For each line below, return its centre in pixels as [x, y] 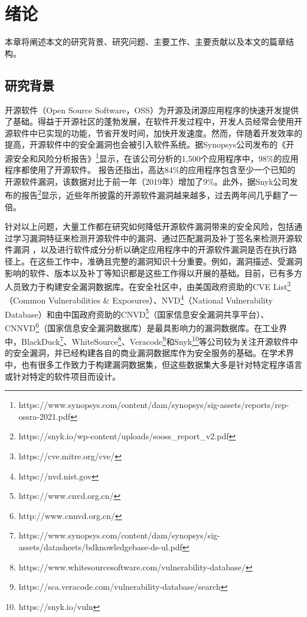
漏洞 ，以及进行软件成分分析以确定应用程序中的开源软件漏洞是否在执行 [151, 249]
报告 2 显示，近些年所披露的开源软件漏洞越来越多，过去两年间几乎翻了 [155, 194]
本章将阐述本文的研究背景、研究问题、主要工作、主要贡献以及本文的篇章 [145, 42]
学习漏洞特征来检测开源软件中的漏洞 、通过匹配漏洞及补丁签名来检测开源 [153, 238]
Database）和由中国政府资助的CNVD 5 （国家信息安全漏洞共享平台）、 [137, 313]
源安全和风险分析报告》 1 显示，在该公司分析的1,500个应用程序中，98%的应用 [152, 157]
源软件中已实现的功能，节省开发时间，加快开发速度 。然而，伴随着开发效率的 [153, 133]
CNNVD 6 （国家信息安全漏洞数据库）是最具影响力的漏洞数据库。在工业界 [146, 327]
